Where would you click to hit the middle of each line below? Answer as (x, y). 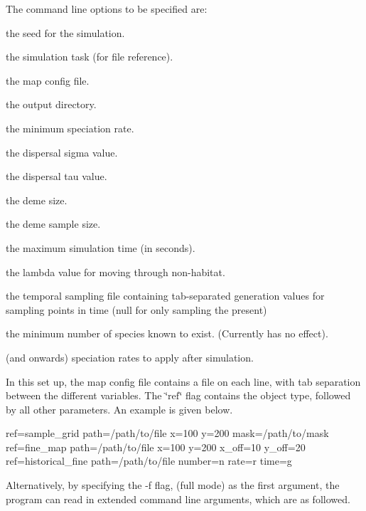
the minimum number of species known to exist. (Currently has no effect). (167, 333)
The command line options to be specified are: (107, 9)
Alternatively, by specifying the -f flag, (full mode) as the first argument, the (173, 485)
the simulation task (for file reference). (90, 57)
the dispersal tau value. (56, 176)
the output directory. (51, 104)
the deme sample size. (53, 224)
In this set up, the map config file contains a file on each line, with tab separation (183, 381)
